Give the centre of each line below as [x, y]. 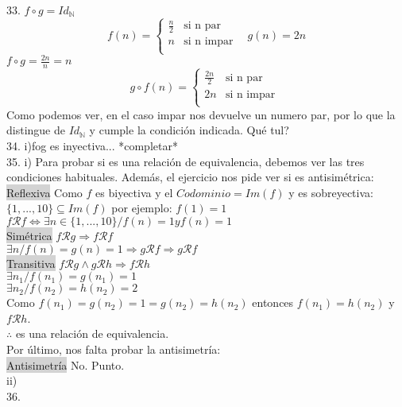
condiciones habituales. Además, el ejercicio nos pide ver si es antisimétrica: [190, 177]
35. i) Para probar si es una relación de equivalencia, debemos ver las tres [186, 161]
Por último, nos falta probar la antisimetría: [114, 349]
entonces [273, 302]
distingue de [36, 130]
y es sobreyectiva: [331, 192]
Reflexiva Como [44, 192]
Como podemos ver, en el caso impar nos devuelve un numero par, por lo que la [201, 114]
